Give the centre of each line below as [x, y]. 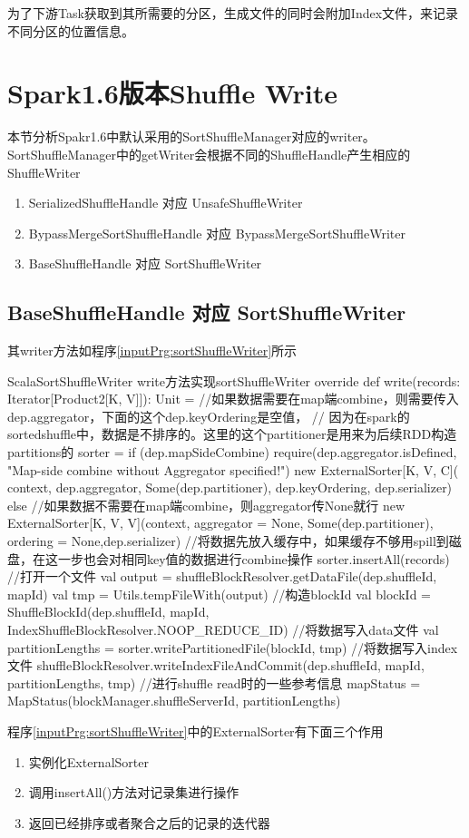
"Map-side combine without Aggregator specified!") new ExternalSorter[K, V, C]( [233, 469]
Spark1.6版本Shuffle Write [173, 93]
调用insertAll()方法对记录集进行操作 [134, 792]
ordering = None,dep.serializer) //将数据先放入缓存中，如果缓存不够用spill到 [228, 541]
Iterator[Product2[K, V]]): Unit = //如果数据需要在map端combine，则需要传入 [233, 399]
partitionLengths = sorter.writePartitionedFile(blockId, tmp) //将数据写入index [233, 647]
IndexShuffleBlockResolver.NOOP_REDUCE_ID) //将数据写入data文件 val [223, 629]
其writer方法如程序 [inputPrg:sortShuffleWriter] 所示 [152, 351]
